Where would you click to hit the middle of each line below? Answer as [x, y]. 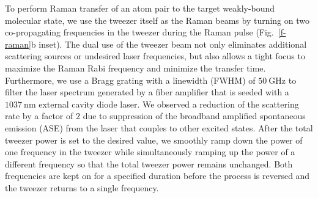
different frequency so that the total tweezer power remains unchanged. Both [149, 163]
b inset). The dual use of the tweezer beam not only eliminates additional [169, 44]
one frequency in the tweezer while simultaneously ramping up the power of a [150, 152]
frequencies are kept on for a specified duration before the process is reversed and [157, 176]
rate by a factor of [39, 116]
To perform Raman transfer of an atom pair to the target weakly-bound [140, 8]
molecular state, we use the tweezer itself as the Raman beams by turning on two [157, 20]
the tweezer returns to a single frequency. [82, 187]
